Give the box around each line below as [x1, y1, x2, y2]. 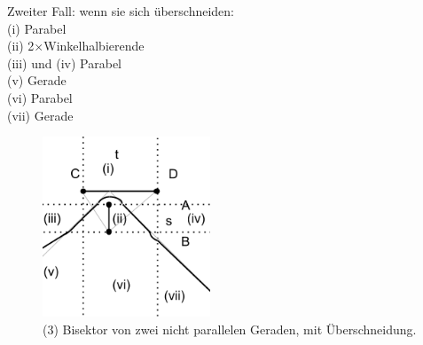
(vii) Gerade [7, 106, 74, 124]
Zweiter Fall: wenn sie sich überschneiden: [7, 2, 234, 20]
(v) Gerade [7, 71, 67, 90]
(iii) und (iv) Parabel [7, 53, 121, 72]
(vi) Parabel [7, 88, 73, 106]
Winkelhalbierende [43, 36, 145, 55]
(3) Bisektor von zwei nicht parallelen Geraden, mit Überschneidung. [43, 319, 417, 338]
